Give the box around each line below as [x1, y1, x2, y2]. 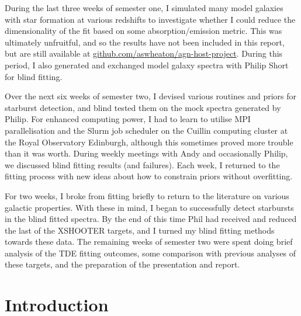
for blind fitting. [5, 70, 63, 82]
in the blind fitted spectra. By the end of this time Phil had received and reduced [5, 213, 297, 225]
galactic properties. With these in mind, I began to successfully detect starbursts [5, 201, 294, 213]
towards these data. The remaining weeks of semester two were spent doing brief [5, 235, 293, 248]
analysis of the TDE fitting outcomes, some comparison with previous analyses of [5, 246, 296, 259]
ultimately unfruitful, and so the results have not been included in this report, [5, 36, 285, 48]
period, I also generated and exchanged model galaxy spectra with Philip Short [5, 58, 289, 71]
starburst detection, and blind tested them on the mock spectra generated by [5, 101, 281, 113]
